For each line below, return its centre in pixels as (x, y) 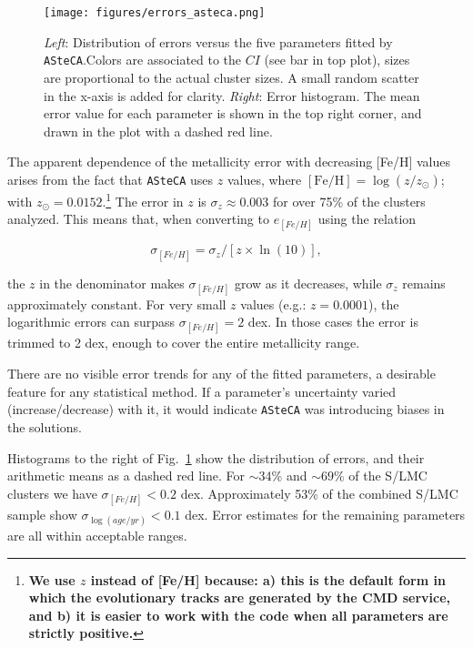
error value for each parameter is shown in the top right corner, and (233, 113)
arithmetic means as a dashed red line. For (126, 476)
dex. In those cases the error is (333, 322)
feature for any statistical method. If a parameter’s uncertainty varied (202, 391)
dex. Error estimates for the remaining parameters (325, 514)
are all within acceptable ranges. (97, 536)
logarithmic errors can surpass (91, 322)
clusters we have (52, 493)
